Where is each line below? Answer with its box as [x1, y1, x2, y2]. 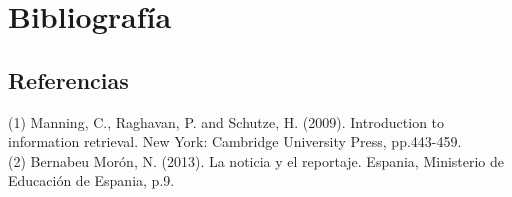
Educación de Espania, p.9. [8, 170, 175, 191]
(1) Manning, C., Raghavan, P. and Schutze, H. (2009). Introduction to [8, 111, 445, 132]
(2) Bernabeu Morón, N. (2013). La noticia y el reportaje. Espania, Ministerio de [8, 150, 505, 171]
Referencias [8, 64, 129, 95]
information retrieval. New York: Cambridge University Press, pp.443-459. [8, 131, 462, 152]
